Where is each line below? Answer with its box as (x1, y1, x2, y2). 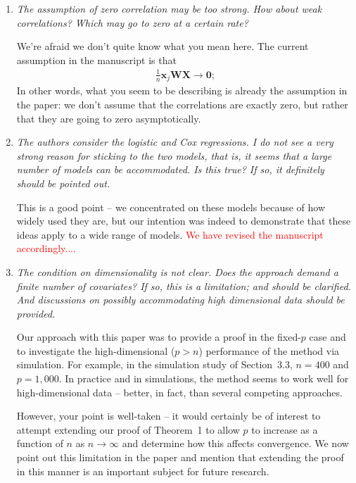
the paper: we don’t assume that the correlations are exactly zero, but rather (16, 96, 348, 111)
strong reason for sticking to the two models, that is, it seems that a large (16, 148, 332, 163)
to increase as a (251, 422, 318, 437)
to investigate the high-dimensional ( (16, 343, 175, 358)
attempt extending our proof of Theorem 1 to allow (16, 422, 240, 437)
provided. (16, 306, 56, 320)
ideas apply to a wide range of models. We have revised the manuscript (16, 227, 324, 241)
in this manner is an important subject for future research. (16, 463, 269, 478)
